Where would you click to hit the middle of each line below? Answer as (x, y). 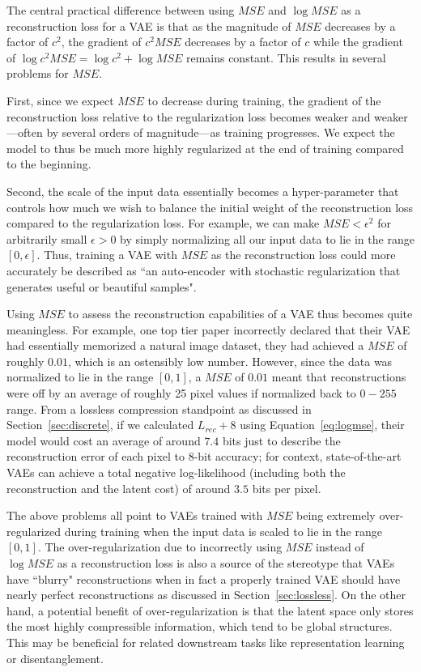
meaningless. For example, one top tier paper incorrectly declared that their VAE (208, 329)
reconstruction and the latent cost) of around (119, 488)
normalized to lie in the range (80, 377)
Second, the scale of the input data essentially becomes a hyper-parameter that (203, 191)
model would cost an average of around (104, 440)
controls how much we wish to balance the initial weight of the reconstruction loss (210, 207)
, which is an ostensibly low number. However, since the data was (230, 361)
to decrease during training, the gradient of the (264, 100)
